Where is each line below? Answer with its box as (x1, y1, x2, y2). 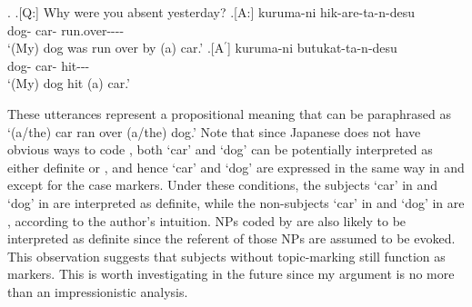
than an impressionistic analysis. (7, 282, 188, 301)
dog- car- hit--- (7, 55, 90, 74)
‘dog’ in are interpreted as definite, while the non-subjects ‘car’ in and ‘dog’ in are (7, 193, 465, 212)
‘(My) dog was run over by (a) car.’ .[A (7, 38, 225, 57)
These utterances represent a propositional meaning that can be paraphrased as (7, 104, 451, 123)
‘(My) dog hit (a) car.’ (7, 74, 131, 93)
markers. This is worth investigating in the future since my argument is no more (7, 264, 455, 283)
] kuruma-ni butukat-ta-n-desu (227, 38, 397, 57)
